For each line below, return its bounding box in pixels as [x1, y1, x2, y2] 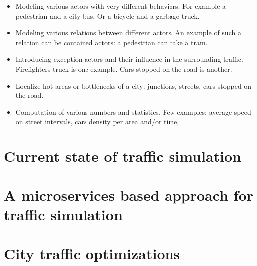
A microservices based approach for [4, 184, 253, 205]
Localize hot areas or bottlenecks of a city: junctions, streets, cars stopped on [15, 80, 252, 90]
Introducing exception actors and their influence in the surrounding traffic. [15, 54, 243, 64]
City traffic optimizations [4, 243, 180, 264]
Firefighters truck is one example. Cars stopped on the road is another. [15, 63, 232, 74]
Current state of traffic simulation [4, 146, 242, 166]
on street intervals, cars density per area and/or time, [15, 116, 179, 127]
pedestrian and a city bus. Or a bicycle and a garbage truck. [15, 10, 200, 21]
